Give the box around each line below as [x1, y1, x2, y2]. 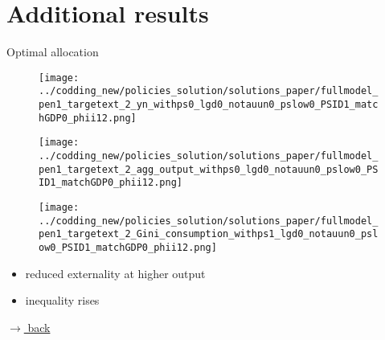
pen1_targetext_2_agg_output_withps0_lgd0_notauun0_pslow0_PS [39, 163, 379, 175]
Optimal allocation [6, 43, 99, 60]
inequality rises [25, 292, 100, 309]
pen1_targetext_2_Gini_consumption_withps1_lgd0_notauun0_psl [39, 228, 379, 240]
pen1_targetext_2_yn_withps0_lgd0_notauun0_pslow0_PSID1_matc [39, 99, 379, 111]
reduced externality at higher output [25, 264, 206, 281]
